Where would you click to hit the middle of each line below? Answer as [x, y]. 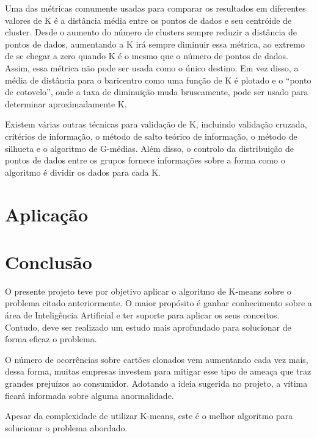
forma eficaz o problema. [51, 339]
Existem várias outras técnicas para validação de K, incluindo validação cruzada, [156, 124]
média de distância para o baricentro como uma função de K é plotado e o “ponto [158, 80]
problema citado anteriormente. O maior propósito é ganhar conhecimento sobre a [158, 303]
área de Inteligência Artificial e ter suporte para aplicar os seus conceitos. [142, 315]
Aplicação [47, 214]
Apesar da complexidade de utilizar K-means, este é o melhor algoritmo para [149, 416]
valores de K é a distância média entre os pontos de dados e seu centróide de [148, 20]
